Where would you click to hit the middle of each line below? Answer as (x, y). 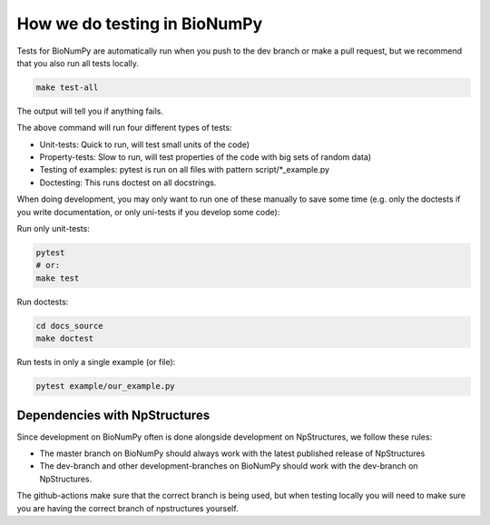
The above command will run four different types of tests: (124, 128)
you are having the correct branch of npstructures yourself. (128, 508)
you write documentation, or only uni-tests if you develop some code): (148, 212)
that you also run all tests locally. (78, 63)
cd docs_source (69, 326)
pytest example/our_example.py (106, 386)
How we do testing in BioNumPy (140, 24)
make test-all (67, 87)
